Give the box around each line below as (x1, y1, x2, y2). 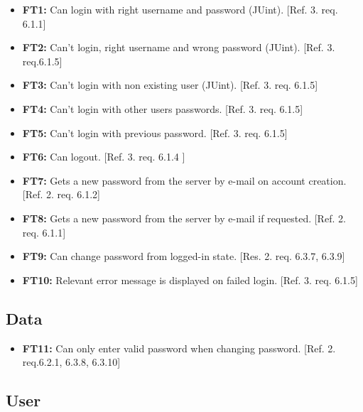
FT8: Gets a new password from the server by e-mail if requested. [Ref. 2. (22, 210, 346, 225)
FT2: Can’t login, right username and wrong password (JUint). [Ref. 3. (22, 40, 335, 55)
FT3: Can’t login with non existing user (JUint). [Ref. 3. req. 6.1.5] (22, 77, 318, 92)
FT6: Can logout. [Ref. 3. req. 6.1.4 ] (22, 149, 185, 164)
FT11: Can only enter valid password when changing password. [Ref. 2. (22, 340, 336, 355)
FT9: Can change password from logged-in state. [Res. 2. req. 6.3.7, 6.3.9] (22, 249, 345, 264)
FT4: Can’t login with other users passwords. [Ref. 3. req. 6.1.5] (22, 101, 303, 116)
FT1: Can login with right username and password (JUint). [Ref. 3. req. (22, 2, 338, 16)
